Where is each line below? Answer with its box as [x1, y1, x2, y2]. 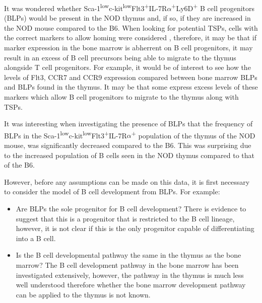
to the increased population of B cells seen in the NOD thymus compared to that [4, 149, 254, 160]
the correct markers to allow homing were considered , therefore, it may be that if [4, 32, 256, 43]
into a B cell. [16, 233, 56, 243]
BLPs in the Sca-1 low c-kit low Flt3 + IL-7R [4, 128, 127, 140]
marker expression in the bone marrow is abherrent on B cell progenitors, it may [4, 42, 253, 53]
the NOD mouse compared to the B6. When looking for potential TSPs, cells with [4, 22, 258, 33]
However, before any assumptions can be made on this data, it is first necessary [4, 176, 250, 187]
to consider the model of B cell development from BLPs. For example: [4, 186, 220, 197]
